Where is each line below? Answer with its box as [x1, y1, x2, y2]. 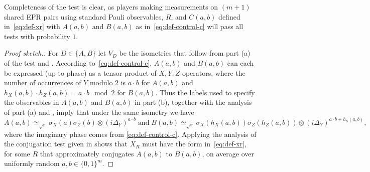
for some [4, 148, 30, 158]
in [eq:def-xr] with [4, 21, 60, 32]
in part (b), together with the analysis [135, 97, 252, 107]
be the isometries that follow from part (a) [119, 48, 251, 58]
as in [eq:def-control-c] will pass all [136, 21, 243, 32]
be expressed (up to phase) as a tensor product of [4, 67, 157, 78]
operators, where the [182, 67, 245, 78]
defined [218, 11, 240, 22]
